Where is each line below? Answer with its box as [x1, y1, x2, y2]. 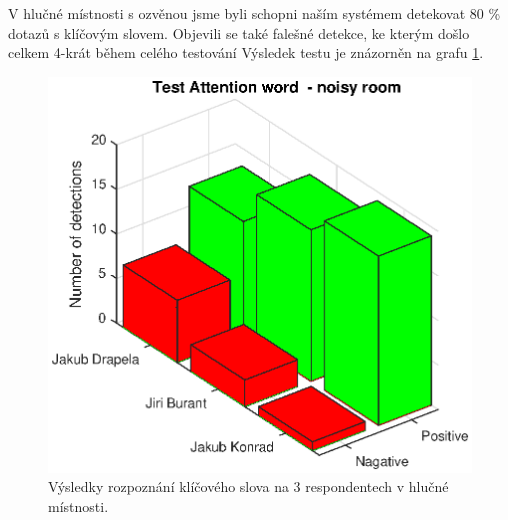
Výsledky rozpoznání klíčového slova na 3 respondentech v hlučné [48, 476, 449, 497]
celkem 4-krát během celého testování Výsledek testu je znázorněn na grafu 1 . [8, 42, 484, 63]
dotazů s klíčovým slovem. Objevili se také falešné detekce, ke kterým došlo [8, 22, 470, 43]
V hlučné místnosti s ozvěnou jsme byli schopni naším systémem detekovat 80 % [8, 3, 501, 23]
